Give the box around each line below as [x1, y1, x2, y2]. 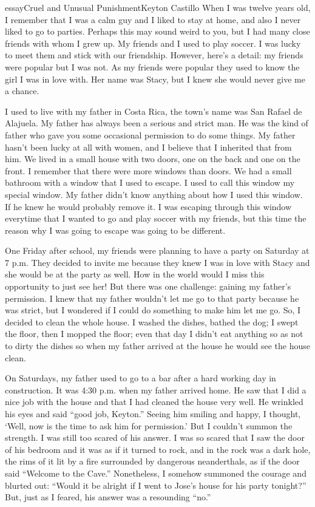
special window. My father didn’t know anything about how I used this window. [5, 188, 303, 200]
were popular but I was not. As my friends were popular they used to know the [5, 60, 300, 73]
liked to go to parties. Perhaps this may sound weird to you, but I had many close [5, 25, 310, 38]
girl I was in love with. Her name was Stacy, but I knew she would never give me [5, 72, 305, 85]
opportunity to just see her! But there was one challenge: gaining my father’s [5, 280, 291, 293]
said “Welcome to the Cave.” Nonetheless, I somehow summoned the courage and [5, 466, 307, 479]
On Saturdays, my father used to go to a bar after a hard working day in [5, 372, 276, 384]
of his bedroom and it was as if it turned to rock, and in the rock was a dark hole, [5, 443, 311, 455]
